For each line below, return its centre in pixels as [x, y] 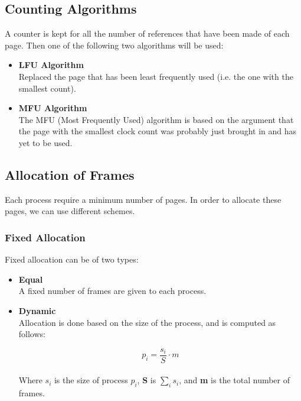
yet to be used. [45, 142]
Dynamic [37, 310]
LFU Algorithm [51, 65]
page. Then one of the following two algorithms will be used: [114, 45]
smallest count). [47, 88]
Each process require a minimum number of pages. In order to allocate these [143, 199]
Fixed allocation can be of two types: [72, 259]
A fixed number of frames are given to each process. [112, 291]
